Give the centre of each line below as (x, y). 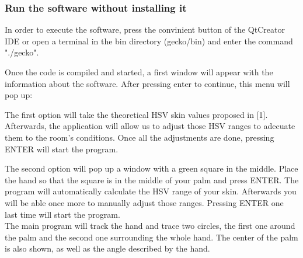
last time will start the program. (62, 214)
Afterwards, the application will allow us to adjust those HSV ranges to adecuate (150, 126)
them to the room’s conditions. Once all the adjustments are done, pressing (140, 137)
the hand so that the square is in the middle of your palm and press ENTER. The (152, 179)
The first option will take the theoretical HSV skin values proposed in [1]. (136, 114)
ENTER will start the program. (62, 149)
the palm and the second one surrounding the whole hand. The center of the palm (151, 237)
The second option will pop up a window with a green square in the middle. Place (151, 168)
